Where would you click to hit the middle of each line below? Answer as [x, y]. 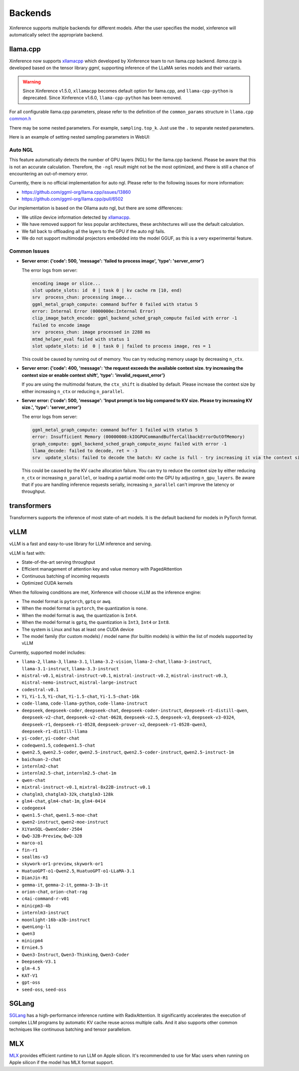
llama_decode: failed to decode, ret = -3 [85, 451]
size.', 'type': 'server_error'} [52, 407]
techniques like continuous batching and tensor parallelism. [70, 1030]
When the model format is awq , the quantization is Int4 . [79, 615]
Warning [32, 82]
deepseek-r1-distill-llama [55, 732]
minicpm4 [32, 940]
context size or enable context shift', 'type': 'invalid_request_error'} [93, 375]
